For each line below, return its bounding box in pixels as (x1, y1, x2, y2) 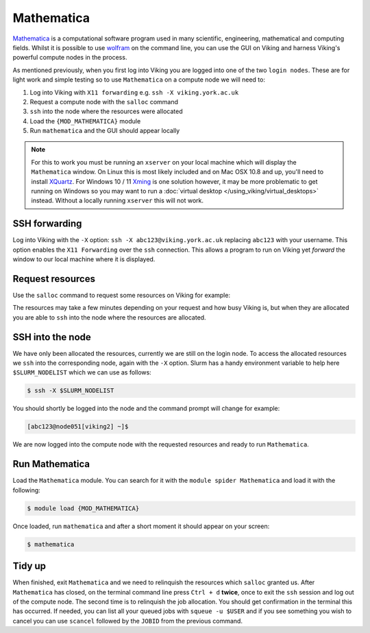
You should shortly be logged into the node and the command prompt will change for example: (12, 405, 280, 413)
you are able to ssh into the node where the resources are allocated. (12, 313, 206, 322)
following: (12, 486, 40, 494)
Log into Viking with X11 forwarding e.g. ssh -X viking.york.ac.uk (29, 88, 239, 96)
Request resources (12, 273, 96, 285)
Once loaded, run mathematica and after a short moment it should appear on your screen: (12, 522, 270, 530)
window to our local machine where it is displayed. (12, 255, 156, 263)
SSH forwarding (12, 218, 82, 230)
